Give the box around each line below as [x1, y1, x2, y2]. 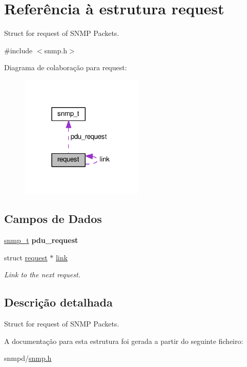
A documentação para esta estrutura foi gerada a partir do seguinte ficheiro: [4, 335, 243, 346]
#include [4, 45, 33, 55]
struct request [4, 252, 48, 262]
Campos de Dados [4, 211, 102, 227]
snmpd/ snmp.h [4, 353, 52, 363]
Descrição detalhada [4, 294, 113, 310]
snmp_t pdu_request [4, 235, 78, 246]
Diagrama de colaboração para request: [4, 62, 127, 73]
